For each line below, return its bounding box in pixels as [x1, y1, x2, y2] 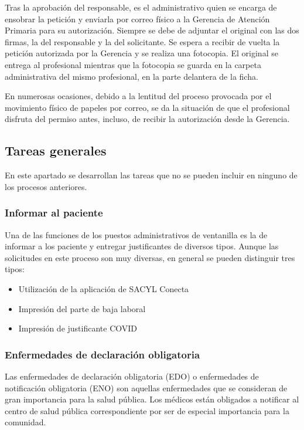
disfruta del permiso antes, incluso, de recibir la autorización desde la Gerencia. [5, 113, 290, 125]
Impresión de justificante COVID [18, 322, 138, 334]
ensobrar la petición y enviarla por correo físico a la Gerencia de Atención [5, 12, 270, 25]
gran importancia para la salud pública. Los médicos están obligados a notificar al [5, 393, 299, 405]
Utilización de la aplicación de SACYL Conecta [18, 282, 189, 294]
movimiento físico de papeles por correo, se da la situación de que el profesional [5, 101, 290, 113]
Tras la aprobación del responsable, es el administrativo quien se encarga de [5, 1, 277, 13]
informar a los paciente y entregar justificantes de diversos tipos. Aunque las [5, 240, 279, 252]
